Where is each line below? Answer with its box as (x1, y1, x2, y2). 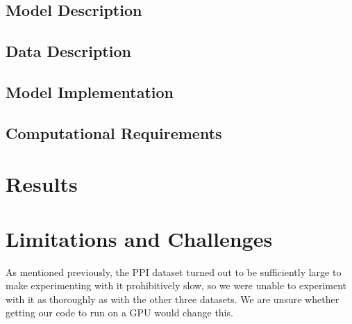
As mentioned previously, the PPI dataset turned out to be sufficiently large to (6, 264, 342, 279)
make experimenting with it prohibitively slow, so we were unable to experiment (6, 278, 347, 293)
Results (6, 170, 78, 198)
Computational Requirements (6, 122, 222, 143)
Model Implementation (6, 81, 174, 102)
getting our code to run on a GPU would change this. (6, 305, 233, 320)
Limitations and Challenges (6, 224, 273, 252)
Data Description (6, 40, 131, 62)
